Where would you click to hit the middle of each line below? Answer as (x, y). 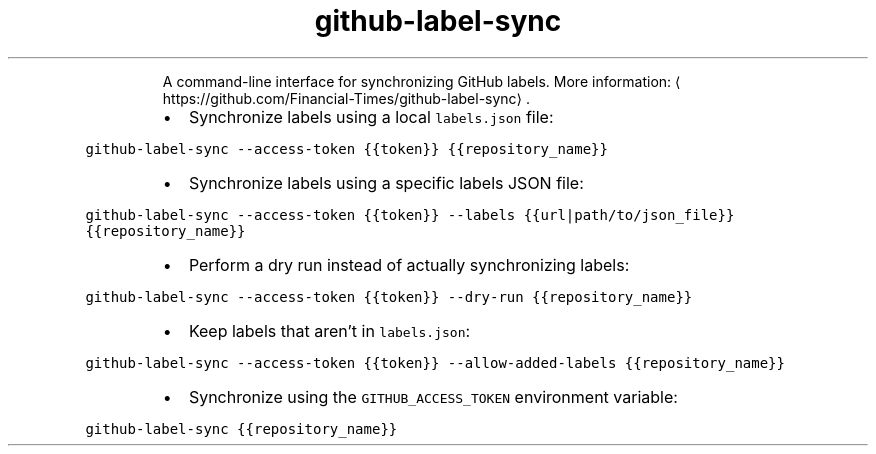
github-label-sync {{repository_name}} (241, 428)
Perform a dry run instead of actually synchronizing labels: (409, 264)
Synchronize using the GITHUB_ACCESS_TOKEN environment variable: (433, 396)
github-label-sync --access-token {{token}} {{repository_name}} (346, 148)
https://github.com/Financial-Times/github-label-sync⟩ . (346, 98)
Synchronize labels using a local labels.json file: (371, 116)
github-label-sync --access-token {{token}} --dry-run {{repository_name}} (389, 296)
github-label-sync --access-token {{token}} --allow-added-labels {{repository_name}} (435, 362)
